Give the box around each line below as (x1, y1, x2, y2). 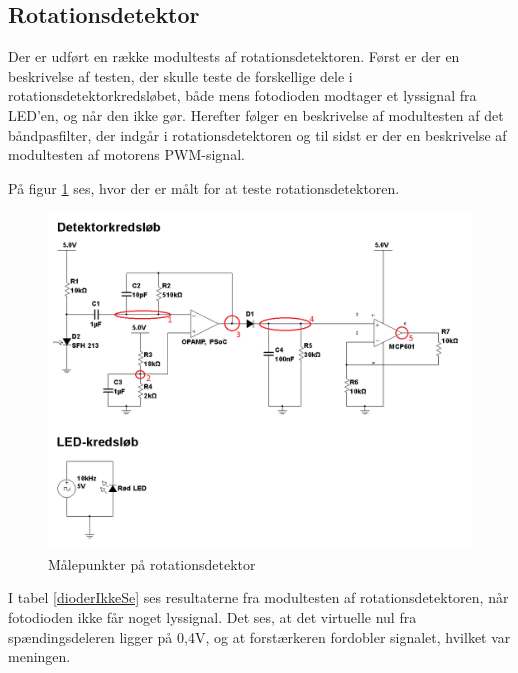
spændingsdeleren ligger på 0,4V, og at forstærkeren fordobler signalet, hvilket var (8, 626, 511, 647)
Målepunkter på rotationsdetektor (48, 553, 256, 574)
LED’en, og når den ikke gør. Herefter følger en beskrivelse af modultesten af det (8, 104, 504, 125)
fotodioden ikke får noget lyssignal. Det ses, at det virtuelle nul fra (8, 607, 417, 628)
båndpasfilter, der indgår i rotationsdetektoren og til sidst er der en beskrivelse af (8, 124, 507, 145)
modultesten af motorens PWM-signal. (8, 144, 245, 165)
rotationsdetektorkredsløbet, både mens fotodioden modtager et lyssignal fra (8, 85, 477, 106)
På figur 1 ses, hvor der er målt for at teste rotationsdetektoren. (8, 177, 400, 198)
